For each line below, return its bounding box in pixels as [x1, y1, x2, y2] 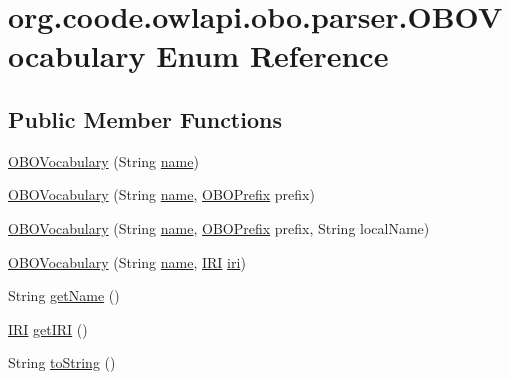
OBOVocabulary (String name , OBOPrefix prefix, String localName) [8, 217, 430, 238]
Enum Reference [156, 35, 389, 76]
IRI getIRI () [8, 318, 88, 339]
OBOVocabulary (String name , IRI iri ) [8, 251, 246, 272]
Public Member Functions [8, 103, 282, 134]
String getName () [8, 285, 120, 306]
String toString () [8, 352, 116, 373]
